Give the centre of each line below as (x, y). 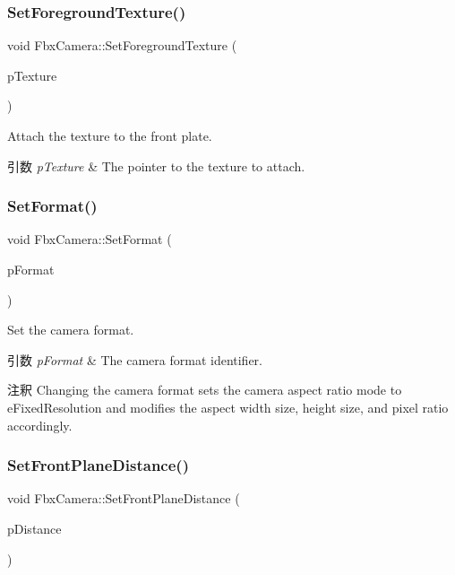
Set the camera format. (71, 330)
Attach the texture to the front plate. (110, 135)
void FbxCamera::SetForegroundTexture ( (122, 45)
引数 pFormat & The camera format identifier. (135, 359)
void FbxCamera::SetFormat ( (90, 239)
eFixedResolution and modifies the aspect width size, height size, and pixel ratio (228, 407)
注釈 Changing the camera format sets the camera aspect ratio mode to (205, 390)
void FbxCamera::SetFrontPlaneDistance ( (124, 498)
